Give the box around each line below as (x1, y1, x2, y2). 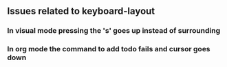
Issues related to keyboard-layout (7, 5, 155, 17)
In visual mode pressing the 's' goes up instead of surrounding (7, 26, 221, 36)
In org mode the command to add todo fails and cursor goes (7, 44, 211, 54)
